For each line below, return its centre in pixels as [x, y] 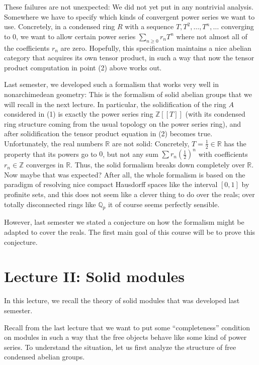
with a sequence [149, 26]
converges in [45, 165]
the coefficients [27, 48]
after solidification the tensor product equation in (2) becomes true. [108, 133]
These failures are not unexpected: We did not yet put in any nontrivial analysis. [129, 7]
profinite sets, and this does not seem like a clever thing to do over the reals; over [129, 194]
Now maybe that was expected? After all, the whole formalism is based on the [125, 174]
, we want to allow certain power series [76, 36]
